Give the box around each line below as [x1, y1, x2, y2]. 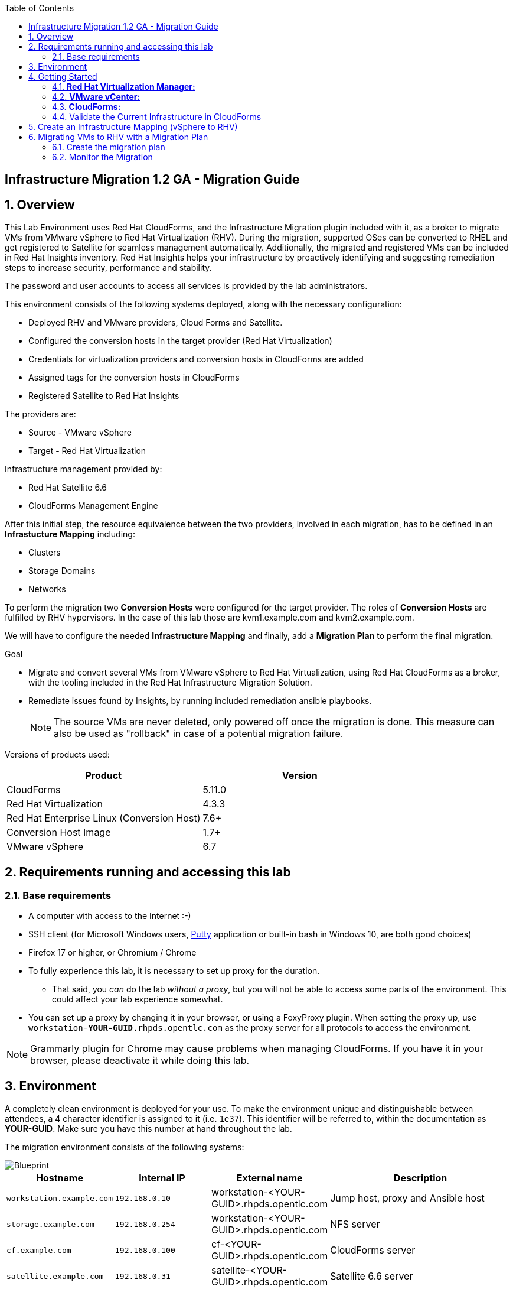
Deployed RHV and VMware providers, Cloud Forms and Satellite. [28, 317, 283, 328]
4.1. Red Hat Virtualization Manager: [52, 82, 195, 92]
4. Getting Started [28, 72, 97, 82]
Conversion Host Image [6, 826, 111, 839]
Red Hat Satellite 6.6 [28, 482, 107, 493]
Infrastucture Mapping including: [5, 529, 135, 540]
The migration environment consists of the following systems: [5, 1142, 244, 1152]
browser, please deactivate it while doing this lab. [30, 1054, 250, 1067]
